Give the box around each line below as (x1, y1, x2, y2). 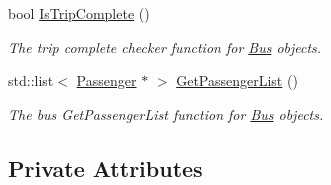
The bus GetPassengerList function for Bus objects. (8, 103, 324, 124)
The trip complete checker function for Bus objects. (8, 36, 322, 57)
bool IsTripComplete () (8, 3, 150, 23)
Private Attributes (8, 152, 203, 183)
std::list (8, 70, 54, 91)
